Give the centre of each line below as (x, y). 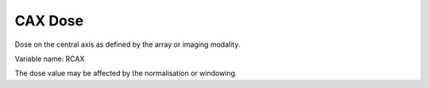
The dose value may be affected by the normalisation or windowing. (126, 73)
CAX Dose (49, 21)
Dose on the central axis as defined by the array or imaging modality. (128, 44)
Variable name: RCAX (50, 59)
